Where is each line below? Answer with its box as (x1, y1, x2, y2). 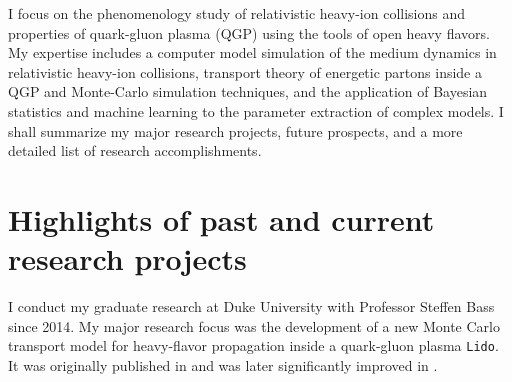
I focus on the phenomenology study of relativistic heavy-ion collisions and (8, 3, 466, 23)
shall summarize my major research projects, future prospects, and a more (8, 120, 463, 141)
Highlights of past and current (8, 198, 435, 239)
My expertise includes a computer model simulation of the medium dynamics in (8, 42, 497, 63)
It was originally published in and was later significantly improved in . (8, 354, 438, 375)
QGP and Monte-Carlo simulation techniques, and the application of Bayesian (8, 81, 488, 102)
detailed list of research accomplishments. (8, 140, 262, 161)
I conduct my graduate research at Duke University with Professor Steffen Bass (8, 296, 495, 317)
